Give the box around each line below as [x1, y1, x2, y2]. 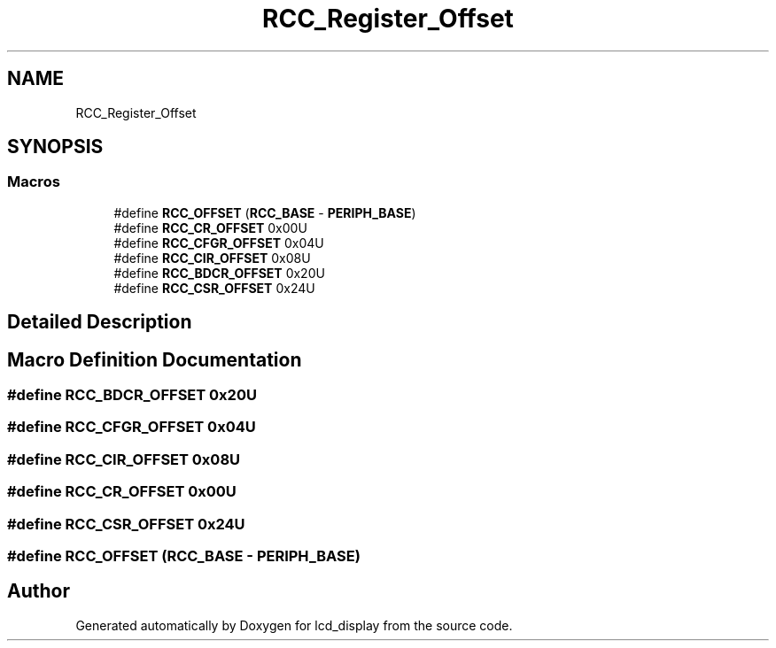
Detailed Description [7, 311, 192, 334]
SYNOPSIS [7, 135, 104, 158]
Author [7, 580, 70, 603]
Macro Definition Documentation [7, 348, 302, 371]
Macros [7, 173, 60, 191]
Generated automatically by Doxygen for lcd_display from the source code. [75, 617, 513, 633]
